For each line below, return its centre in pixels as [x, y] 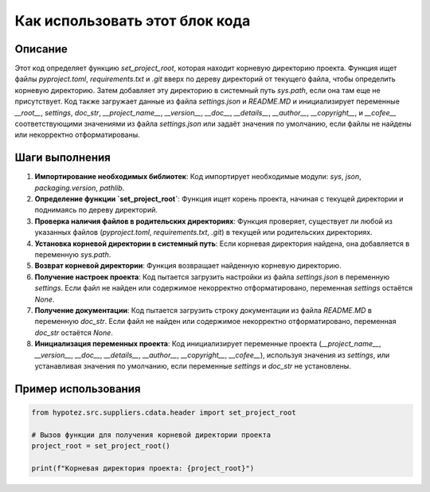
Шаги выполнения [63, 158]
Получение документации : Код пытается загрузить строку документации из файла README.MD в [203, 310]
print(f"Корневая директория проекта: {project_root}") [143, 468]
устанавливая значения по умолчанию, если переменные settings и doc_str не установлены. [193, 365]
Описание [41, 49]
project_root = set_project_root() [101, 446]
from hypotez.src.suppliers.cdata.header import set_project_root [164, 412]
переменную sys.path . [73, 255]
